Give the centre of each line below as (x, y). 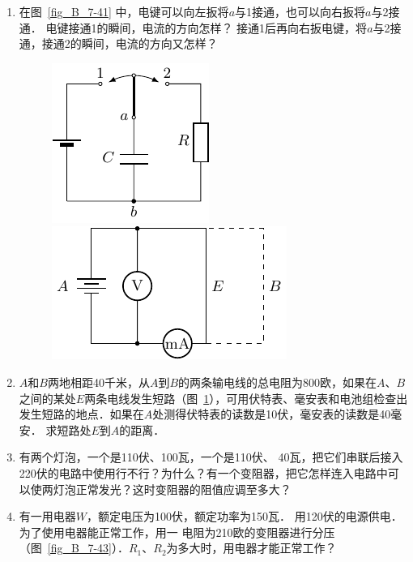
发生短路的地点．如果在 (81, 414)
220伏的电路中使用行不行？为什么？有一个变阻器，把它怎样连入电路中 (203, 472)
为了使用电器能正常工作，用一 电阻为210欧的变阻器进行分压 (177, 532)
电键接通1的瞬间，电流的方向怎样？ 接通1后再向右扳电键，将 (206, 27)
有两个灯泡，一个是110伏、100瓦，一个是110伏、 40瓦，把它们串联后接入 (211, 457)
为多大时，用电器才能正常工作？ (251, 548)
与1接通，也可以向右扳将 (300, 11)
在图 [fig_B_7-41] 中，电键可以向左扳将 (124, 11)
